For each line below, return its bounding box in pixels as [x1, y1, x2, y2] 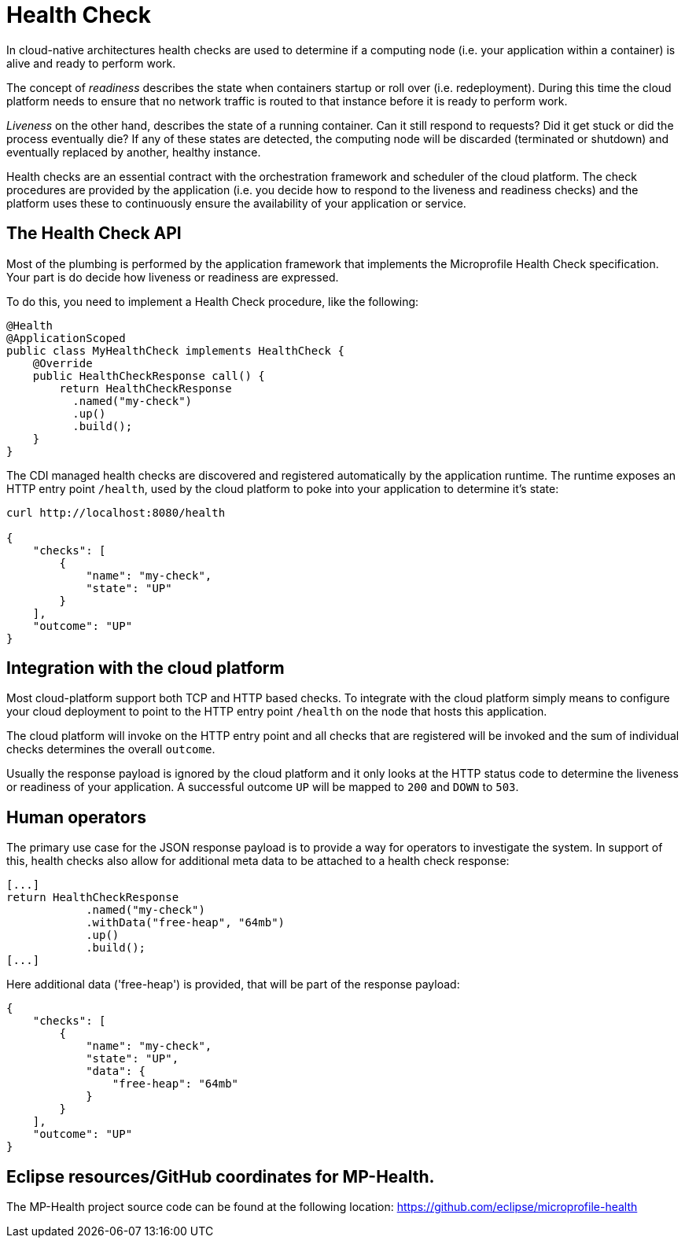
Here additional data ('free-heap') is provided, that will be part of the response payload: [6, 977, 460, 992]
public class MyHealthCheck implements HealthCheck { [6, 344, 344, 357]
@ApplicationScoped [6, 331, 126, 344]
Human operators [6, 807, 146, 827]
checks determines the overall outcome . [6, 742, 215, 756]
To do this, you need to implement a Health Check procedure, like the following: [6, 294, 419, 308]
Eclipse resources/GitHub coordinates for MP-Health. [6, 1166, 435, 1187]
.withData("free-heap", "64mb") [86, 916, 285, 929]
